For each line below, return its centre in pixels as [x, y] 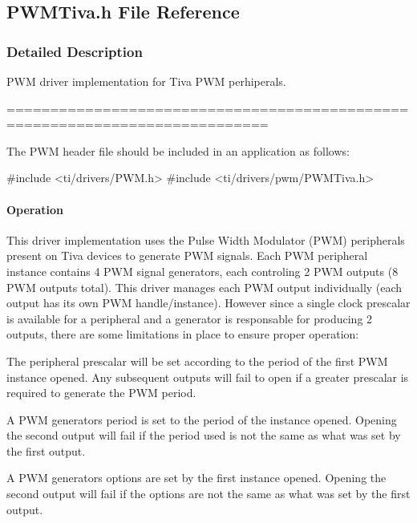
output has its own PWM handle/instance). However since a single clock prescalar [208, 303]
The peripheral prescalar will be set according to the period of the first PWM [197, 361]
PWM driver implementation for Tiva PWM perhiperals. [146, 81]
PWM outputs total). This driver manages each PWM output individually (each [204, 287]
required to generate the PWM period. [101, 393]
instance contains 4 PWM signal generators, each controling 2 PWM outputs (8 [202, 271]
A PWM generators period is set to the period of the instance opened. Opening [202, 419]
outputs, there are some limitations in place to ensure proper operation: [183, 334]
